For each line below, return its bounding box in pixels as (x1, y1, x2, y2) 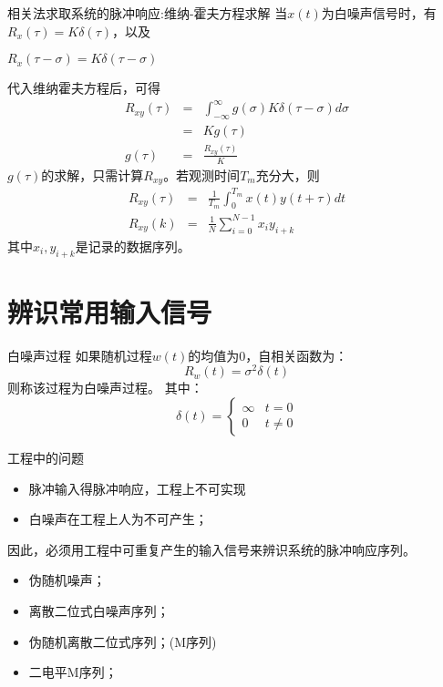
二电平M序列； (28, 662, 118, 682)
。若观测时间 (163, 165, 241, 184)
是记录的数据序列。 (75, 236, 191, 255)
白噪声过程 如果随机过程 (7, 345, 152, 364)
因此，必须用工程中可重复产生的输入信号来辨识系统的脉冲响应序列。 (7, 539, 416, 559)
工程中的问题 (7, 447, 84, 467)
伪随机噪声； (28, 570, 106, 590)
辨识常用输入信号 (7, 292, 212, 330)
